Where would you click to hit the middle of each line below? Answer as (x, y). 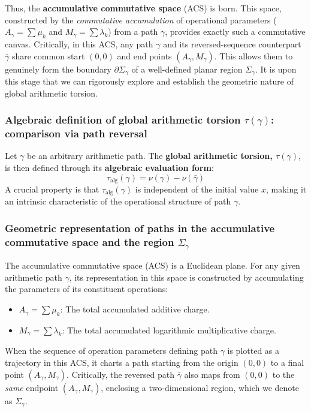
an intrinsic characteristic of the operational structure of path (118, 201)
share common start (48, 55)
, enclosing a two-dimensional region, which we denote (200, 387)
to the (283, 374)
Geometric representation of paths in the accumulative (140, 228)
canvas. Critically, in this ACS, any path (79, 43)
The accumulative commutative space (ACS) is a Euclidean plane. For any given (153, 265)
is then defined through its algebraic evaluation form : (109, 167)
